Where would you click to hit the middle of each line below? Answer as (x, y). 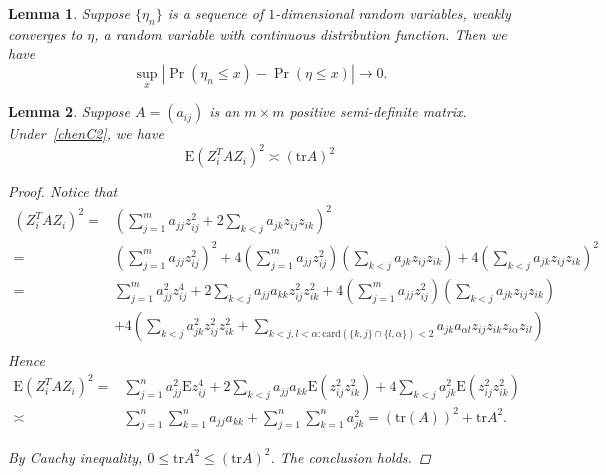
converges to (45, 33)
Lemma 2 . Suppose (69, 111)
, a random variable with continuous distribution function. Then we (300, 33)
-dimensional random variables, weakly (393, 13)
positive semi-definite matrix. (378, 111)
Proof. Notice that (63, 191)
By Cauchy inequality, (75, 456)
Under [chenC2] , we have (86, 133)
